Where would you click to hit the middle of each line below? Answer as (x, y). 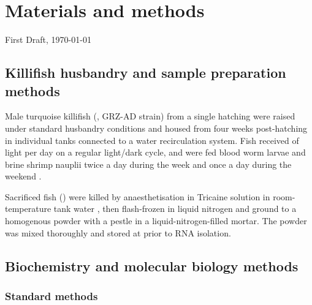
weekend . (23, 176)
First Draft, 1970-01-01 (48, 40)
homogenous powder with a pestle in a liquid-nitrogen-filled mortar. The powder (156, 221)
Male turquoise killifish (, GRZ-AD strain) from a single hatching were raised (150, 116)
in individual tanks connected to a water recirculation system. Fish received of (152, 140)
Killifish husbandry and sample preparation (146, 73)
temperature (28, 209)
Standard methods (51, 296)
